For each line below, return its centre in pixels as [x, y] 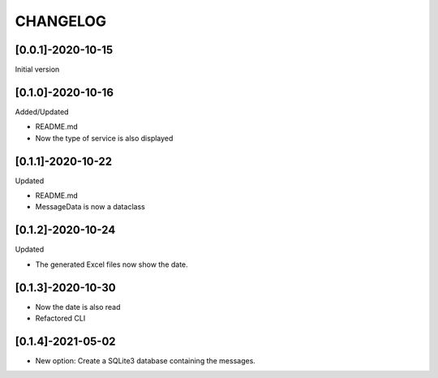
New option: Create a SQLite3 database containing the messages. [145, 360]
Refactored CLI [60, 318]
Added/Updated [42, 112]
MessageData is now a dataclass [90, 207]
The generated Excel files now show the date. [112, 264]
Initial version [37, 70]
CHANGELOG [61, 21]
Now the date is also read [78, 307]
